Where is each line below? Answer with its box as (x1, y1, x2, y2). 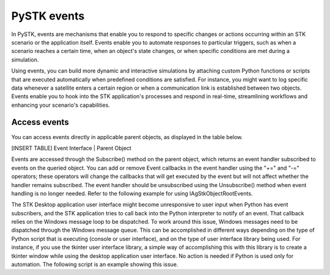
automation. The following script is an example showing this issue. (11, 261, 178, 268)
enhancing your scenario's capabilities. (11, 101, 110, 109)
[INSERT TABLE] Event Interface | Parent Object (11, 144, 131, 152)
